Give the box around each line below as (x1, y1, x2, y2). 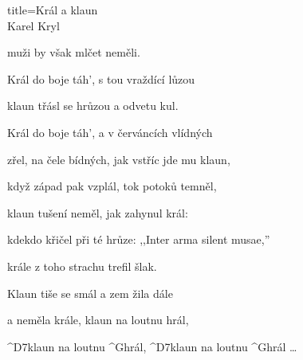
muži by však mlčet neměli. (7, 44, 140, 61)
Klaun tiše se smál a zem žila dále (7, 284, 173, 301)
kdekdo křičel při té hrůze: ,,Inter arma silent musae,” (7, 231, 270, 248)
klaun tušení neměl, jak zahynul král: (7, 204, 188, 221)
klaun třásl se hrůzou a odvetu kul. (7, 97, 179, 114)
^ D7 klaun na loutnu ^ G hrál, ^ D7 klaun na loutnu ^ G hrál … (7, 338, 297, 354)
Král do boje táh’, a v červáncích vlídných (7, 123, 213, 140)
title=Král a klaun (7, 2, 98, 18)
